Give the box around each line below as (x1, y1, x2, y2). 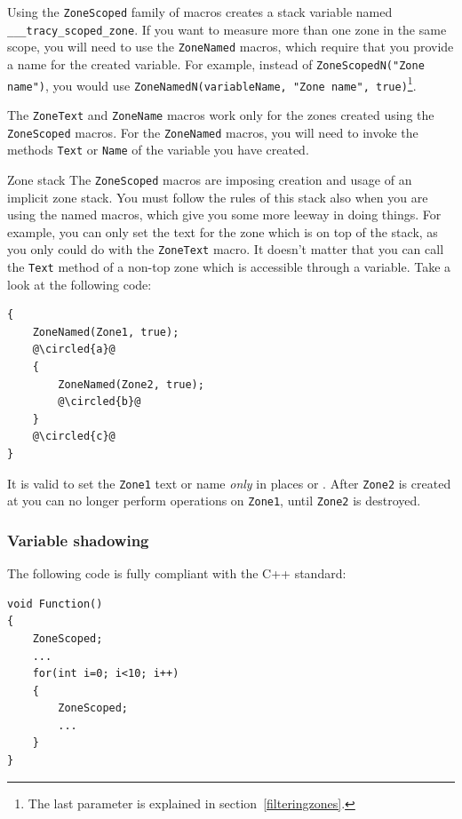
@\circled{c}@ (32, 430, 115, 443)
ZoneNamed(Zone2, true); (58, 378, 204, 391)
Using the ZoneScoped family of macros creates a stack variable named (7, 3, 393, 20)
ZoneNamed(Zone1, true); (32, 325, 179, 338)
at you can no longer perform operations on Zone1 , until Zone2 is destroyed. (7, 491, 421, 510)
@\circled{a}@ (32, 343, 115, 356)
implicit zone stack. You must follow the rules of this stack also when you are (7, 187, 428, 206)
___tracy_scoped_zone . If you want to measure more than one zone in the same (7, 20, 447, 38)
